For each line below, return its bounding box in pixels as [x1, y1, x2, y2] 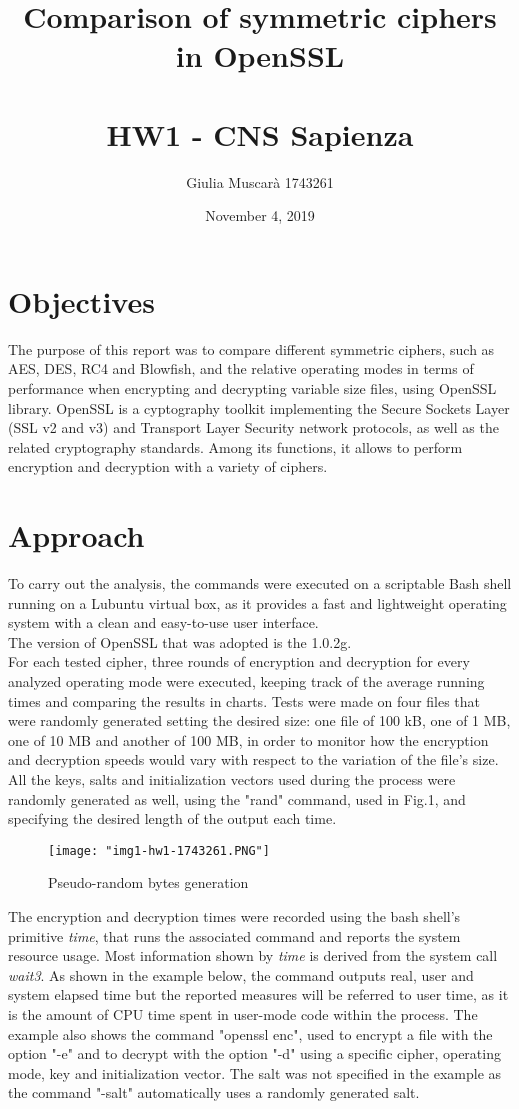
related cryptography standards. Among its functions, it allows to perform [8, 436, 463, 457]
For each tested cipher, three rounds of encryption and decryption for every [8, 651, 470, 672]
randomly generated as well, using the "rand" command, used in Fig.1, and [8, 788, 466, 809]
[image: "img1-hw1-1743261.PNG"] [48, 843, 270, 858]
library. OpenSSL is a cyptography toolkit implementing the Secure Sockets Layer [8, 397, 510, 418]
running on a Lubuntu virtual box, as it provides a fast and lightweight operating [8, 592, 507, 613]
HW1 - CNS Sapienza [106, 113, 414, 154]
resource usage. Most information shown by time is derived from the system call [8, 945, 498, 966]
